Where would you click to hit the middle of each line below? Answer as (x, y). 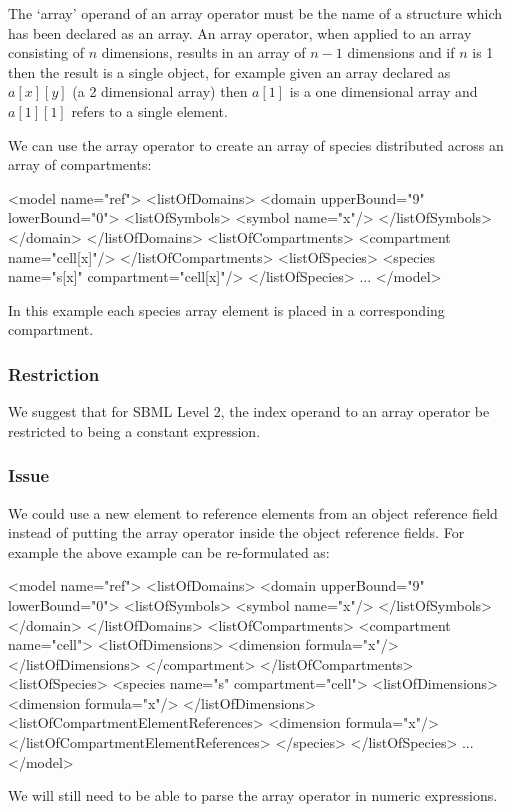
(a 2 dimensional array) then (160, 91)
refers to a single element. (149, 110)
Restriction (54, 373)
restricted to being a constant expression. (134, 430)
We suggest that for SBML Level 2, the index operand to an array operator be (249, 411)
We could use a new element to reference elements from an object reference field (253, 512)
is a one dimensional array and (383, 91)
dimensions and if (401, 52)
